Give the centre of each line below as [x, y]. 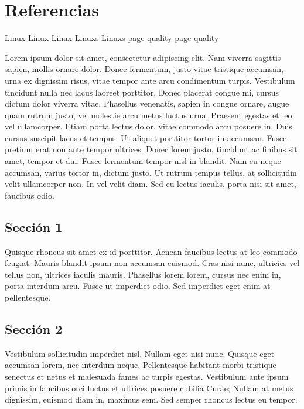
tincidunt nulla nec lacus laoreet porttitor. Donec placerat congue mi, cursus [142, 92]
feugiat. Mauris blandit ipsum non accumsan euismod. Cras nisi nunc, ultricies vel [152, 263]
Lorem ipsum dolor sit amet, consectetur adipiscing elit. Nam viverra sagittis [143, 57]
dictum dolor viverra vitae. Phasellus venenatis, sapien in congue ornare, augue [147, 103]
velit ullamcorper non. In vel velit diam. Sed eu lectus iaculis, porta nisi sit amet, [151, 184]
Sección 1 [34, 226]
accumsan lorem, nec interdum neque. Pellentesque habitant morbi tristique [141, 365]
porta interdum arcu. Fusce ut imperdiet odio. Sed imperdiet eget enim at [138, 286]
